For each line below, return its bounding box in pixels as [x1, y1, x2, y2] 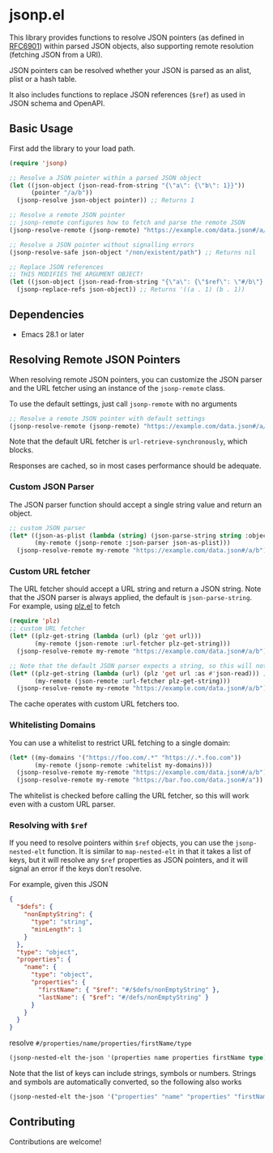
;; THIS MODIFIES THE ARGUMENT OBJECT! [9, 270, 144, 279]
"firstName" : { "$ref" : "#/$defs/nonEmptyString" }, [38, 985, 220, 994]
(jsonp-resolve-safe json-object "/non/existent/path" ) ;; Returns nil [9, 248, 256, 256]
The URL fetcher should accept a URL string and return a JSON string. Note [9, 584, 262, 594]
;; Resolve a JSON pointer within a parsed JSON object [9, 174, 202, 182]
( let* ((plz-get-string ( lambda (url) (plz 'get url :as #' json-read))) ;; [9, 669, 271, 678]
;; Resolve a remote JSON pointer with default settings [9, 414, 206, 422]
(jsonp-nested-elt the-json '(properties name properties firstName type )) [9, 1054, 271, 1062]
